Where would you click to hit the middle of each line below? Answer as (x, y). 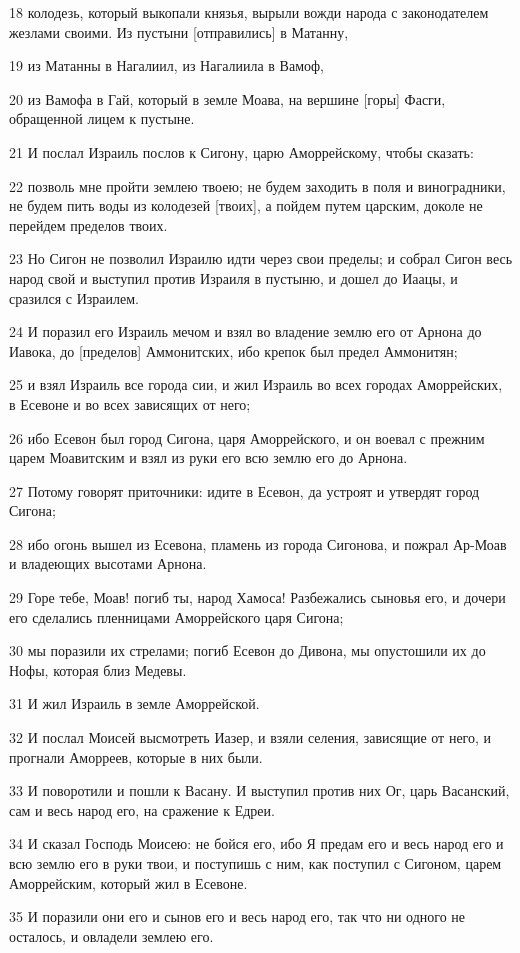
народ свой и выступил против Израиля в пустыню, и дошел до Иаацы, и (233, 277)
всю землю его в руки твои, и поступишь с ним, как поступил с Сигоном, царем (255, 863)
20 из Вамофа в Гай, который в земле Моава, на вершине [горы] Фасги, (227, 98)
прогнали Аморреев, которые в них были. (136, 756)
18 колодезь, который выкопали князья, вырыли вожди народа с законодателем (249, 12)
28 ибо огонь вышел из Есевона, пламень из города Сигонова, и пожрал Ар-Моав (258, 543)
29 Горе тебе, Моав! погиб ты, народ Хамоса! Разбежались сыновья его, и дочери (257, 597)
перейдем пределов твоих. (88, 224)
